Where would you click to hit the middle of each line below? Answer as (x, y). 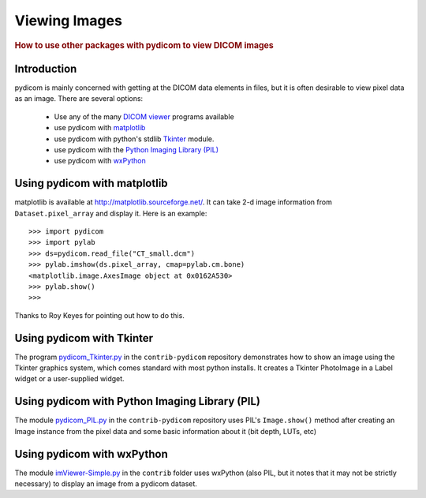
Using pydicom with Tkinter (84, 338)
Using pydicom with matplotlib (92, 183)
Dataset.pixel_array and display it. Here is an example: (111, 213)
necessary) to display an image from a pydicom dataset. (106, 483)
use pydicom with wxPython (100, 161)
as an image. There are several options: (79, 99)
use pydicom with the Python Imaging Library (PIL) (136, 149)
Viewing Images (68, 21)
